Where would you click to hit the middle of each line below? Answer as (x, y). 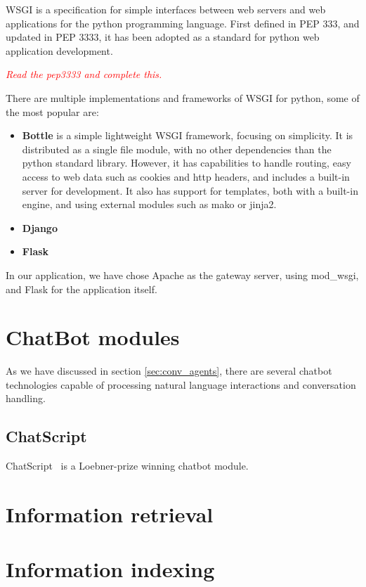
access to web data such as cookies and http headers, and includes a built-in (186, 176)
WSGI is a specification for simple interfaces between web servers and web (166, 9)
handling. (26, 398)
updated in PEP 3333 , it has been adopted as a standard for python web (163, 37)
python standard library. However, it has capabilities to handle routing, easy (187, 163)
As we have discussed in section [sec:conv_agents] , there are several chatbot (169, 371)
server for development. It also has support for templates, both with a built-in (190, 190)
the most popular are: (52, 111)
